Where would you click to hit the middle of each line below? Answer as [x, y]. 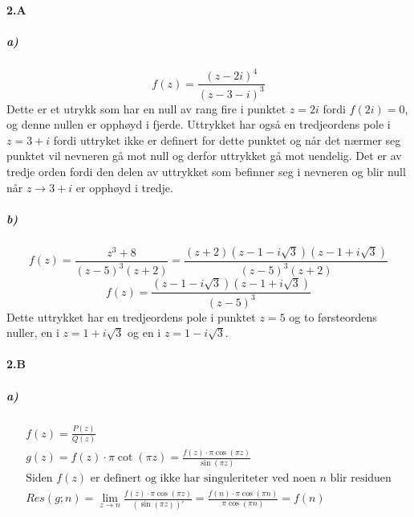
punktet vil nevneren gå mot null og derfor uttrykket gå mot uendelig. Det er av [204, 156]
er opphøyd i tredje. [124, 187]
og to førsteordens [333, 316]
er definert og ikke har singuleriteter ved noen [203, 478]
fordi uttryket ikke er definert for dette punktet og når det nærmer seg [227, 140]
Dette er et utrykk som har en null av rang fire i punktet [146, 108]
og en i [144, 332]
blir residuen [361, 478]
